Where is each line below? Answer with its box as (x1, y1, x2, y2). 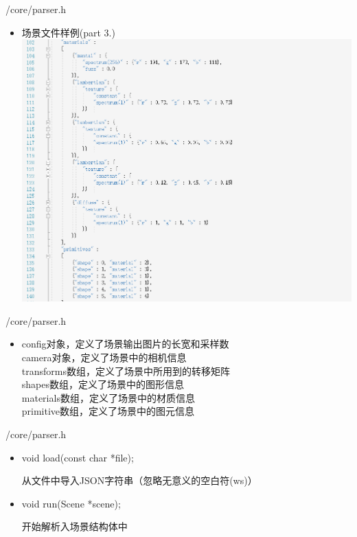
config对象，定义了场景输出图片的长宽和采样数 (21, 336, 229, 351)
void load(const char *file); (21, 450, 134, 464)
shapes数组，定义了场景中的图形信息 (21, 377, 185, 391)
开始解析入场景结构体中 (21, 519, 128, 534)
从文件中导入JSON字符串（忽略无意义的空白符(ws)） (21, 473, 257, 488)
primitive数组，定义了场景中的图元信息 (21, 404, 195, 418)
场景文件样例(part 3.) (21, 25, 115, 39)
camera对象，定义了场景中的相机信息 (21, 350, 187, 365)
